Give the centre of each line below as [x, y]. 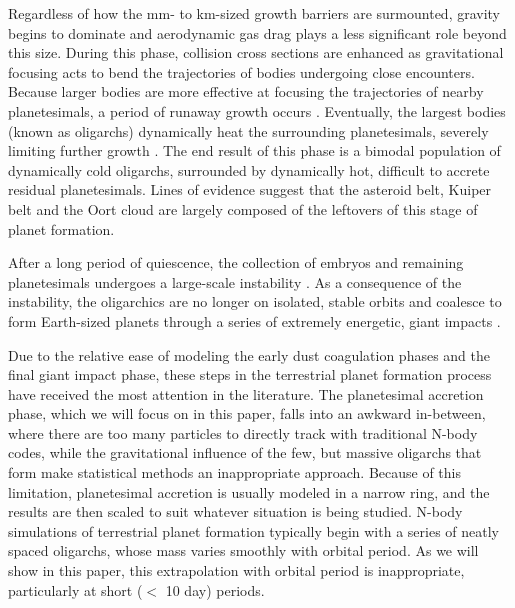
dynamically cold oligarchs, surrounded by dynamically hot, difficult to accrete [249, 169]
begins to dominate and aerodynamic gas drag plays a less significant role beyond [257, 32]
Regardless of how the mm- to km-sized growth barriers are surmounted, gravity [254, 13]
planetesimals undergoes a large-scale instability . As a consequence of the [235, 281]
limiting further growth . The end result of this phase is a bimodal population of [254, 150]
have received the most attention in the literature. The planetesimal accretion [246, 393]
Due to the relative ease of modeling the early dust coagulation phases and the [249, 354]
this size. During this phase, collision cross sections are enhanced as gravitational [256, 52]
